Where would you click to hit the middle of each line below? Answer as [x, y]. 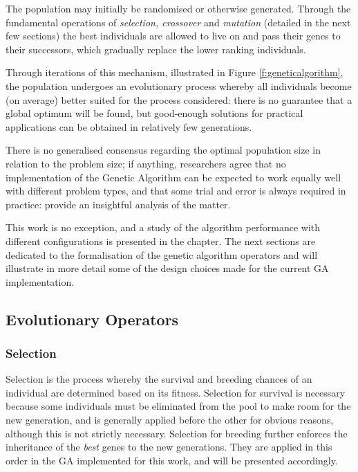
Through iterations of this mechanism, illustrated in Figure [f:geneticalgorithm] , [175, 72]
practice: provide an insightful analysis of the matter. [118, 204]
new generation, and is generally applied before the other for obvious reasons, [170, 420]
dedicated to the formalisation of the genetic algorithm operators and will [162, 254]
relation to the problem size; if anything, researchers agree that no [146, 163]
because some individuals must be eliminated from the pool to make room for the [178, 406]
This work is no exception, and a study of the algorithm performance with [163, 227]
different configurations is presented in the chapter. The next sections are [161, 240]
